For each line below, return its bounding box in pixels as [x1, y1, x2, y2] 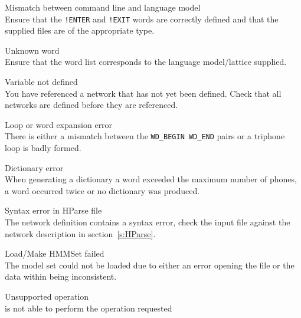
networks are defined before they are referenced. [5, 99, 178, 111]
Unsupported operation [5, 290, 89, 302]
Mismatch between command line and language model [5, 1, 201, 13]
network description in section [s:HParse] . [5, 227, 156, 240]
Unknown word [5, 44, 60, 56]
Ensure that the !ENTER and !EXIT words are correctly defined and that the [5, 12, 279, 25]
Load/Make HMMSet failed [5, 247, 104, 260]
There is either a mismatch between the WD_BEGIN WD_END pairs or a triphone [5, 130, 285, 142]
